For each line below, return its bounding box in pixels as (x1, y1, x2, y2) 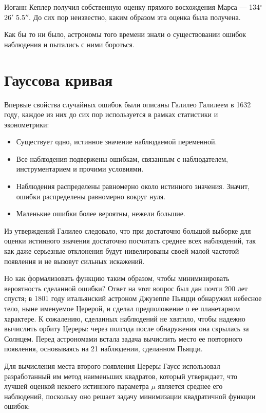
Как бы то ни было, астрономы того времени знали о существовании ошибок (4, 29, 246, 40)
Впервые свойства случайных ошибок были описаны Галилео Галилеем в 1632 (4, 99, 251, 109)
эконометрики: (4, 119, 49, 129)
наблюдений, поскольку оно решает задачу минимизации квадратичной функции (4, 390, 256, 401)
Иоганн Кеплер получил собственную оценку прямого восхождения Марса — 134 (4, 2, 260, 12)
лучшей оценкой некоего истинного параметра (4, 381, 149, 391)
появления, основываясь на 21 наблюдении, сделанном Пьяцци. (4, 343, 203, 354)
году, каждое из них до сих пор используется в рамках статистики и (4, 109, 218, 120)
